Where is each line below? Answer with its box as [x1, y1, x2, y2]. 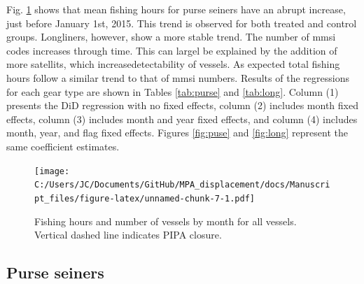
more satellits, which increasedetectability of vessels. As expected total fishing [6, 57, 340, 71]
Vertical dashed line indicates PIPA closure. [34, 227, 222, 242]
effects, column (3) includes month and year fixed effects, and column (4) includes [6, 111, 358, 126]
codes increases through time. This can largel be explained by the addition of [6, 43, 337, 57]
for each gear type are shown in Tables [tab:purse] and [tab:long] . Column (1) [6, 84, 339, 99]
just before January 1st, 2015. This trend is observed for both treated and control [6, 15, 357, 30]
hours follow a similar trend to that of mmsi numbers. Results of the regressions [6, 70, 349, 85]
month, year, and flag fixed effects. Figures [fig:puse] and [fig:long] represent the [6, 125, 348, 140]
